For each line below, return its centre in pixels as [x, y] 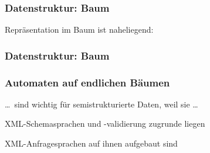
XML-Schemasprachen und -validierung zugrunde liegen [105, 124]
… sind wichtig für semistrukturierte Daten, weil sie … [101, 104]
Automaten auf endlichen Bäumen [87, 82]
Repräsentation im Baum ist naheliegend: [79, 29]
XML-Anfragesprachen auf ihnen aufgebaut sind [91, 143]
